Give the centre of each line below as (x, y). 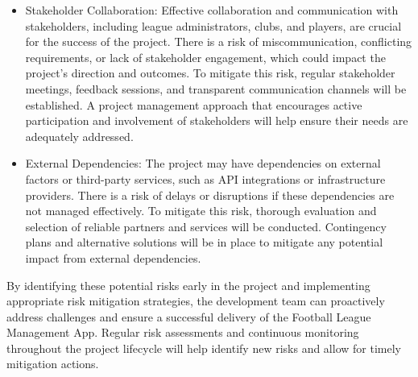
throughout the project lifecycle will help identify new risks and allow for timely (204, 348)
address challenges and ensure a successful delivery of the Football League (189, 316)
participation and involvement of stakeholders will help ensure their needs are (217, 120)
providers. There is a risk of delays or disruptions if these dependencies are (210, 195)
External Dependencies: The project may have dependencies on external (203, 163)
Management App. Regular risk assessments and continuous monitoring (183, 332)
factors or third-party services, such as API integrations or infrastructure (205, 178)
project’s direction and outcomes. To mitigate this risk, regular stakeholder (210, 73)
